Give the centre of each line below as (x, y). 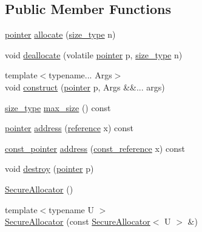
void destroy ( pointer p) (49, 169)
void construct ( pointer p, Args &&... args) (85, 87)
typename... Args (80, 75)
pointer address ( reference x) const (69, 128)
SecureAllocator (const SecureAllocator (78, 221)
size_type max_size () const (58, 107)
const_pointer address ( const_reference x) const (95, 148)
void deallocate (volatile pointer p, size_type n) (94, 54)
